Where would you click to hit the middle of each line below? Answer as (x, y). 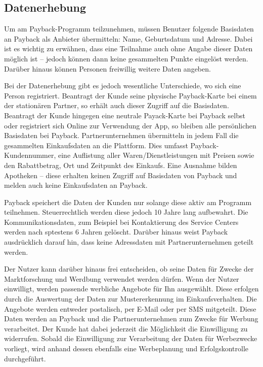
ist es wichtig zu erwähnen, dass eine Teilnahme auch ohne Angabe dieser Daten (128, 48)
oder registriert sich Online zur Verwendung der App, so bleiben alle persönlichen (130, 125)
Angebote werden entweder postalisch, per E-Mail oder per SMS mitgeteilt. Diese (130, 308)
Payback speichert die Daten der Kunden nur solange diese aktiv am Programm (128, 202)
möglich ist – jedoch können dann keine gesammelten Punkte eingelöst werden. (126, 58)
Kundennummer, (30, 155)
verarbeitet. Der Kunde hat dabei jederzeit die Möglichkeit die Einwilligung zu (126, 328)
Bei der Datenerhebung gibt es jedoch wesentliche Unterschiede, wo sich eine (123, 86)
